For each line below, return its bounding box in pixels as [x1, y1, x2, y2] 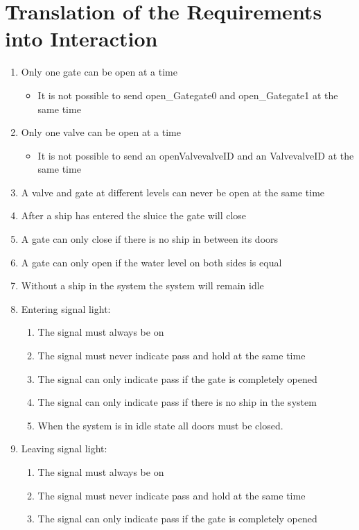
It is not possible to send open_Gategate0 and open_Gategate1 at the [37, 87, 338, 102]
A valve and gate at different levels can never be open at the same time [21, 185, 325, 199]
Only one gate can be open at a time [21, 65, 177, 79]
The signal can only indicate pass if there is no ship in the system [37, 395, 317, 409]
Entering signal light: [21, 301, 111, 316]
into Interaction [5, 24, 158, 53]
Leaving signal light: [21, 441, 107, 456]
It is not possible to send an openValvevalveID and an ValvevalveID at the [37, 148, 354, 162]
